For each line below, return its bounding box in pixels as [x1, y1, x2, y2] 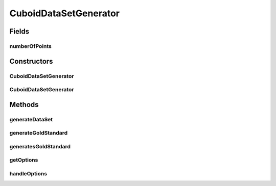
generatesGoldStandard [9, 143, 71, 150]
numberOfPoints [9, 42, 52, 49]
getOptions [9, 156, 38, 164]
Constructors [9, 57, 53, 66]
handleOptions [9, 170, 48, 177]
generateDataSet [9, 116, 53, 123]
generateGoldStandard [9, 129, 68, 137]
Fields [9, 27, 30, 36]
